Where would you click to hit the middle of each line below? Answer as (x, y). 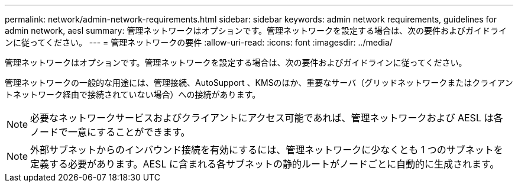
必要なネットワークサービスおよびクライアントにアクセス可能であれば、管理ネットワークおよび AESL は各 (267, 118)
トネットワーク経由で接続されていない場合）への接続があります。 (133, 94)
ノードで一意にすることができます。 (110, 132)
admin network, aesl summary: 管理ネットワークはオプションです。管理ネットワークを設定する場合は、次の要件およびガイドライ (256, 30)
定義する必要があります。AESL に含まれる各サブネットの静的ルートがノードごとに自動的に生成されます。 (265, 164)
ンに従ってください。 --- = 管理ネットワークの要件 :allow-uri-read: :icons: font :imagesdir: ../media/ (199, 42)
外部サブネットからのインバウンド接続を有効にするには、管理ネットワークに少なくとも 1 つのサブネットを (267, 150)
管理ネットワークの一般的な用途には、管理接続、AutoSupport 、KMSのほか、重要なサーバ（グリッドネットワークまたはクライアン (259, 83)
